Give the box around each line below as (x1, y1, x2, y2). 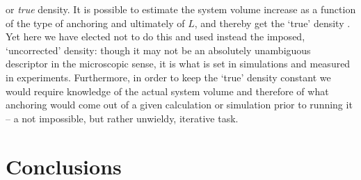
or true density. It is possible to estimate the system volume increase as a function (6, 2, 356, 16)
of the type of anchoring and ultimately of (6, 15, 185, 30)
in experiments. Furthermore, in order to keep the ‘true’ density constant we (6, 69, 331, 84)
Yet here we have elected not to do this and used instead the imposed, (6, 29, 305, 44)
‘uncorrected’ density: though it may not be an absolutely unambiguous (6, 42, 311, 57)
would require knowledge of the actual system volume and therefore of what (6, 83, 329, 98)
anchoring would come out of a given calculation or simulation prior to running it (6, 97, 353, 112)
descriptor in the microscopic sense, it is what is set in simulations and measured (6, 56, 351, 71)
